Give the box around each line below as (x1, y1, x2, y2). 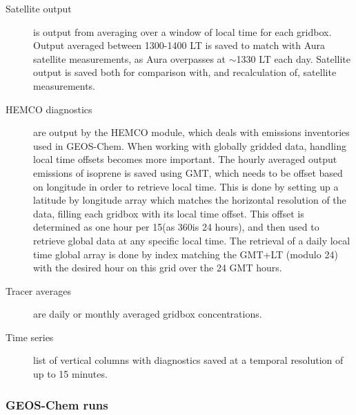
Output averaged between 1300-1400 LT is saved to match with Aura (33, 38, 326, 52)
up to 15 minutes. (33, 367, 108, 381)
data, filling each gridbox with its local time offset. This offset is (33, 206, 304, 220)
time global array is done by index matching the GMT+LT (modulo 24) (33, 247, 338, 261)
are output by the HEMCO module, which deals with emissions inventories (33, 125, 350, 139)
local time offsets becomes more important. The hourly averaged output (33, 152, 337, 166)
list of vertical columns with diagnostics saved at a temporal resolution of (33, 353, 344, 367)
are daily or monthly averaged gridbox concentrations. (33, 307, 262, 321)
